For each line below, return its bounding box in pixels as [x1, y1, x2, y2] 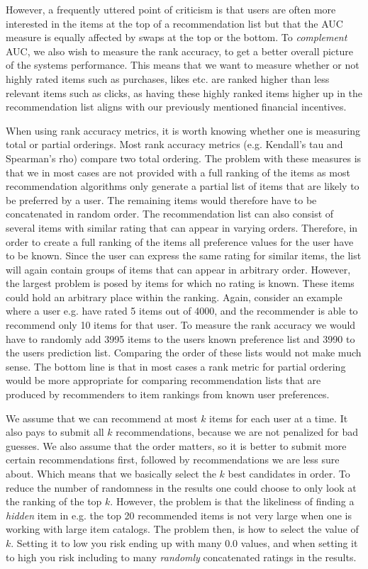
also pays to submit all [6, 424, 104, 439]
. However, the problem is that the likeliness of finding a [110, 494, 355, 509]
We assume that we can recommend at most [6, 410, 198, 425]
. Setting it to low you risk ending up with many [11, 535, 222, 550]
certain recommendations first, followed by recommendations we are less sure [6, 452, 340, 467]
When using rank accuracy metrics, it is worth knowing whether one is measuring [6, 123, 360, 137]
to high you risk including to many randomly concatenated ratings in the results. [6, 549, 357, 564]
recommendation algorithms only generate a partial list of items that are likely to [6, 179, 359, 193]
